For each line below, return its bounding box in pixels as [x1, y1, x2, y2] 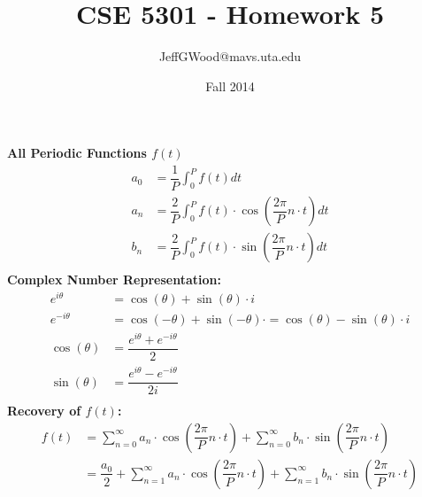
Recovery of [7, 401, 81, 420]
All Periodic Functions [7, 144, 147, 162]
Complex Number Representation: [7, 270, 221, 289]
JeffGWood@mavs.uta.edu [158, 47, 302, 66]
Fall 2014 [205, 76, 255, 95]
